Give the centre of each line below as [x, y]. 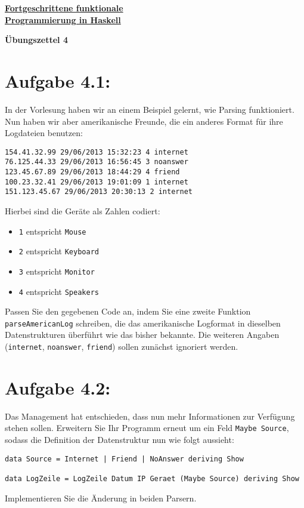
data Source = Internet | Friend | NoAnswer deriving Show [124, 459]
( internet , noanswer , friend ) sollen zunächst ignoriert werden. [122, 347]
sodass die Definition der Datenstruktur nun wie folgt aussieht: [120, 440]
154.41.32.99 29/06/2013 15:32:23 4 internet [97, 152]
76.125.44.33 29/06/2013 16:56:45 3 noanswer [97, 162]
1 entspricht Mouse [52, 231]
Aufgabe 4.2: [58, 387]
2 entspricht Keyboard [59, 251]
